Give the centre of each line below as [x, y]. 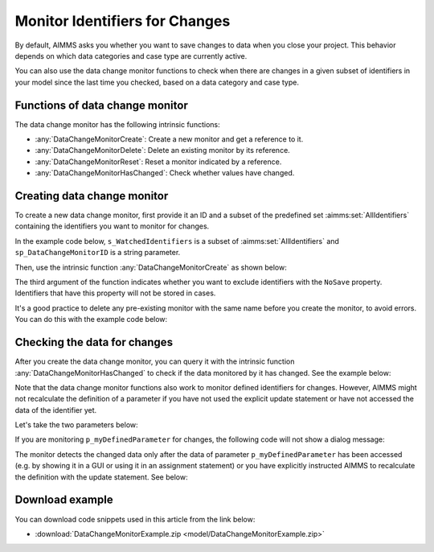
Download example [64, 500]
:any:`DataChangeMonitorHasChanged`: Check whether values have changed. [165, 173]
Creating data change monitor [92, 196]
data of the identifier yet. [56, 410]
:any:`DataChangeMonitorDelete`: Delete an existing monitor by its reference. [163, 150]
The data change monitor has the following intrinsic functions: [117, 124]
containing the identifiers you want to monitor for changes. [112, 226]
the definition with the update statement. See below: [101, 477]
